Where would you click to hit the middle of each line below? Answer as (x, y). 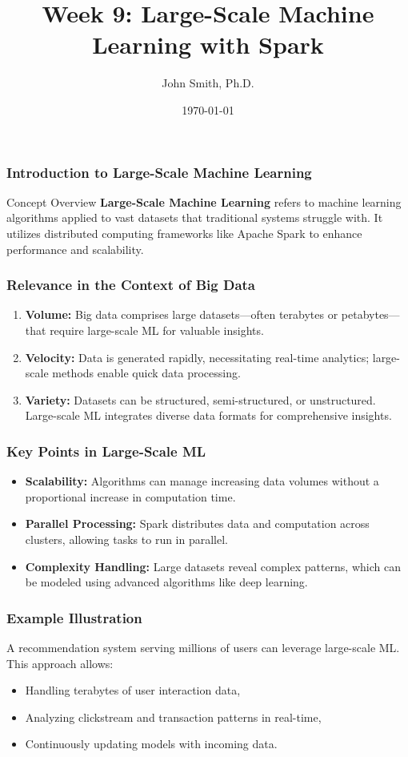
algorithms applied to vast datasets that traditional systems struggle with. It (195, 217)
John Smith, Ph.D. (208, 83)
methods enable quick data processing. (146, 373)
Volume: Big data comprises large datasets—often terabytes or (182, 314)
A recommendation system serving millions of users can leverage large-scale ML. (203, 647)
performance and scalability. (75, 249)
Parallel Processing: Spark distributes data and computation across (197, 523)
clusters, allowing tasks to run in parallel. (127, 539)
